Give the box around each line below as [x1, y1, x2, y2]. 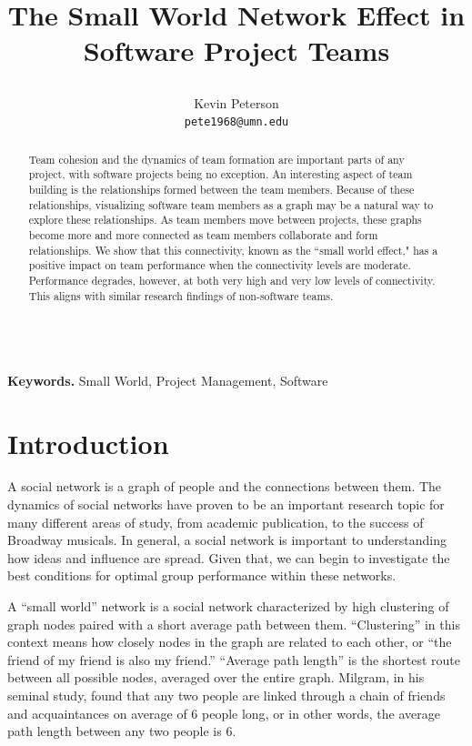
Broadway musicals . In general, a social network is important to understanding [7, 530, 447, 549]
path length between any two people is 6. [7, 721, 236, 741]
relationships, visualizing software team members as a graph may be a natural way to [28, 197, 434, 212]
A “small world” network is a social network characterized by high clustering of [7, 597, 449, 616]
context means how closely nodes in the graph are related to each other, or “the [7, 632, 452, 651]
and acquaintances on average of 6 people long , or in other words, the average [7, 703, 440, 722]
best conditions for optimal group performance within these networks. [7, 566, 397, 585]
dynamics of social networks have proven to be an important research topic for [7, 495, 445, 514]
